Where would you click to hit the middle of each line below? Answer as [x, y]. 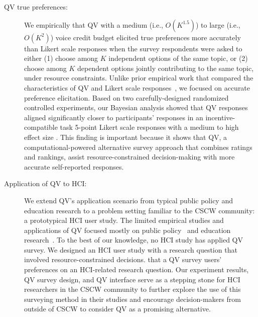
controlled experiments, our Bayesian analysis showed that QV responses [136, 107]
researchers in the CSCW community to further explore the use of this [133, 289]
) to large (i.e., [218, 24]
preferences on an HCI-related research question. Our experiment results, [137, 269]
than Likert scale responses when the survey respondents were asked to [133, 48]
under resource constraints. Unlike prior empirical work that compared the [139, 78]
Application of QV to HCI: [45, 183]
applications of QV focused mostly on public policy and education [127, 230]
